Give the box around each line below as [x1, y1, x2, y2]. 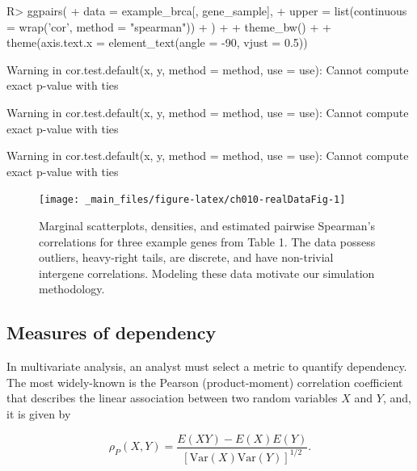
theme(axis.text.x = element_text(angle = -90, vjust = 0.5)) [6, 34, 308, 51]
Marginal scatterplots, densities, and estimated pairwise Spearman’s [39, 217, 376, 233]
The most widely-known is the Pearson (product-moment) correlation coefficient [6, 373, 403, 390]
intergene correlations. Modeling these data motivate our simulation [39, 264, 375, 281]
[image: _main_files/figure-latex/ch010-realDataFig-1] [39, 194, 346, 206]
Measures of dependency [6, 320, 217, 345]
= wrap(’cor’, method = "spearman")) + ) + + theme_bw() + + [6, 18, 331, 35]
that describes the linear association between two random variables [6, 389, 338, 406]
